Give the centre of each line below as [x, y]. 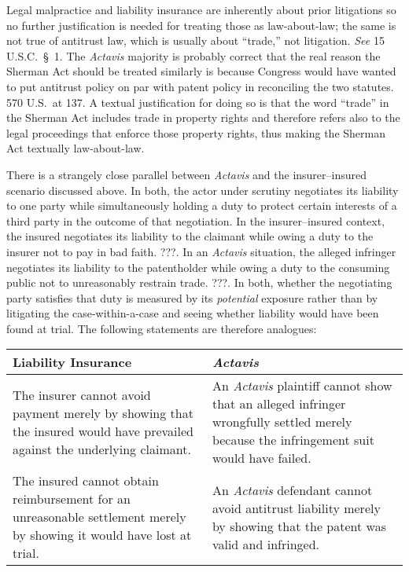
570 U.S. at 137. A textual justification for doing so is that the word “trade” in [198, 102]
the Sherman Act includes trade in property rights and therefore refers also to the [203, 117]
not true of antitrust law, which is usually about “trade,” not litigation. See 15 [195, 40]
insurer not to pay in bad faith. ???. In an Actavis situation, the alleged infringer [201, 251]
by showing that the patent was [299, 526]
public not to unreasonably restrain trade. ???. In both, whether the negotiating [199, 282]
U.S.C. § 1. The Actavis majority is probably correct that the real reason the [193, 55]
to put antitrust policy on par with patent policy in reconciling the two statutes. [200, 86]
